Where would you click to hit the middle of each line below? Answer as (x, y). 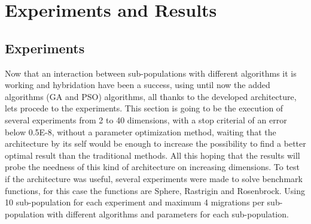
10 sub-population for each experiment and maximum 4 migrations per (135, 202)
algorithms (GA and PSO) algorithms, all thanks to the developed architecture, (151, 96)
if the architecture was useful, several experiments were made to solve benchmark (154, 178)
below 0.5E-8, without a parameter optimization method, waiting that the (141, 131)
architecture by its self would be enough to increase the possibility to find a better (155, 143)
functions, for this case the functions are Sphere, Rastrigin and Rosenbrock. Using (155, 190)
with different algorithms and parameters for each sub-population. (168, 214)
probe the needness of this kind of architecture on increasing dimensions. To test (153, 167)
